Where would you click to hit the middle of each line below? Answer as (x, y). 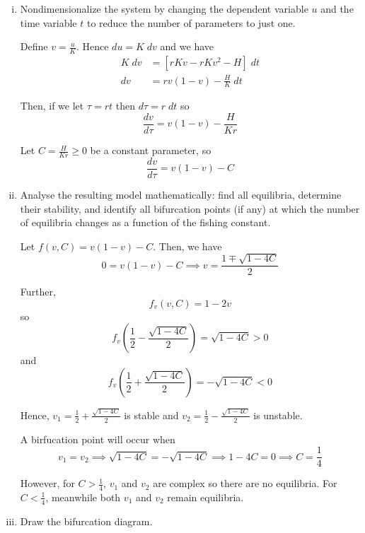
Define (34, 46)
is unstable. (278, 415)
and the (337, 8)
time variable (48, 22)
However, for (47, 483)
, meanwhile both (83, 497)
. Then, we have (187, 246)
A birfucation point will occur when (98, 439)
